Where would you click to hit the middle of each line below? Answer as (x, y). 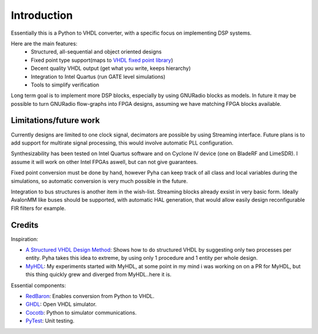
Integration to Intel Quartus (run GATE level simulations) (98, 76)
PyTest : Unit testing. (50, 321)
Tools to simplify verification (65, 85)
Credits (25, 225)
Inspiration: (24, 239)
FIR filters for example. (38, 208)
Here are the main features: (44, 44)
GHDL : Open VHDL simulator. (61, 304)
